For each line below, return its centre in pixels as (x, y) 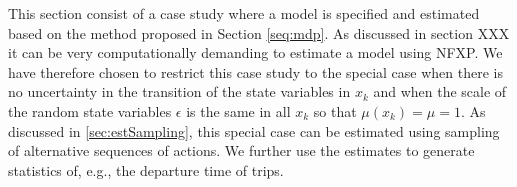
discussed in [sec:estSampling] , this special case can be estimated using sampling (254, 130)
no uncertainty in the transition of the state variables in (179, 91)
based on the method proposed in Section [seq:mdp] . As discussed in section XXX (259, 32)
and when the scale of (440, 91)
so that (335, 110)
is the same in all (238, 110)
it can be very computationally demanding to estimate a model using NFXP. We (255, 52)
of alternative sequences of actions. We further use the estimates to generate (241, 150)
